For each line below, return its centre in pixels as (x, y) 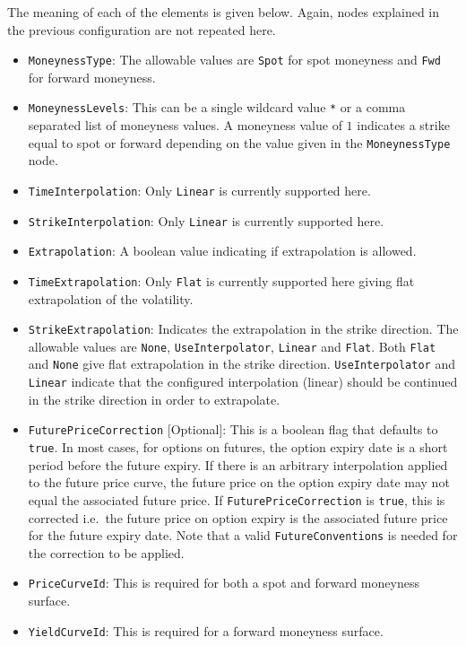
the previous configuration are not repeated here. (142, 29)
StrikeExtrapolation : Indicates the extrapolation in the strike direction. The (243, 329)
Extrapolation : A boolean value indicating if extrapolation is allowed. (222, 251)
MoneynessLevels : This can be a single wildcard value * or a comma (217, 107)
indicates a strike (403, 125)
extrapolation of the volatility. (111, 298)
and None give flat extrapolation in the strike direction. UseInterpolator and (242, 364)
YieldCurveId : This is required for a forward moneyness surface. (206, 630)
